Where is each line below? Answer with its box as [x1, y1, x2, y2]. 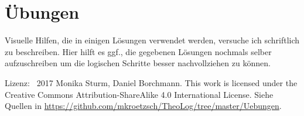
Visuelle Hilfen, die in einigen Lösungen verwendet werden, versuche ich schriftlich [5, 34, 300, 46]
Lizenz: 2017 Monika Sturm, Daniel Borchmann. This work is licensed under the [5, 76, 298, 88]
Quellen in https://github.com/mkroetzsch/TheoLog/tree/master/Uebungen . [5, 100, 282, 112]
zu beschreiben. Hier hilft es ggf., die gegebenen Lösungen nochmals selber [5, 45, 272, 57]
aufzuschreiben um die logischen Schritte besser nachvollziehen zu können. [5, 57, 271, 69]
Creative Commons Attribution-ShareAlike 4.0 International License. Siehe [5, 88, 274, 100]
